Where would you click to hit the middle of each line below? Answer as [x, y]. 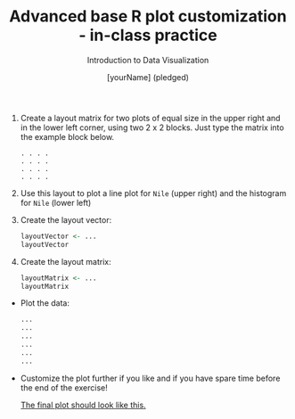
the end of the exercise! [64, 387]
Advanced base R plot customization [148, 16]
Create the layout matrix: [66, 261]
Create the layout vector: [66, 219]
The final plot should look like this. [83, 405]
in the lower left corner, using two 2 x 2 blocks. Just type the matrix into [152, 127]
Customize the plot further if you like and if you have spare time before [150, 378]
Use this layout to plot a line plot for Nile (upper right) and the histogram [153, 193]
